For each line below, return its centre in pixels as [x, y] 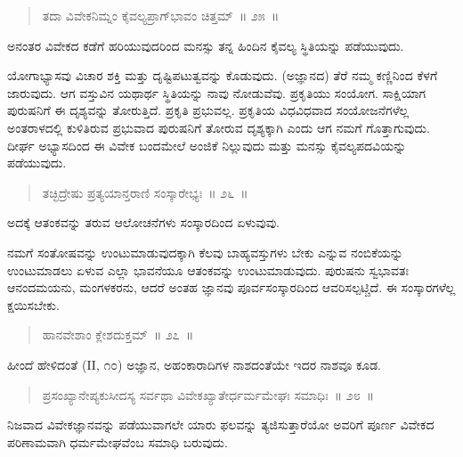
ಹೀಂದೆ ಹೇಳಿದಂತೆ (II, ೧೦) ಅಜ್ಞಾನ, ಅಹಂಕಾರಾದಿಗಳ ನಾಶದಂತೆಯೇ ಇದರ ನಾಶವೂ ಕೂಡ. [194, 364]
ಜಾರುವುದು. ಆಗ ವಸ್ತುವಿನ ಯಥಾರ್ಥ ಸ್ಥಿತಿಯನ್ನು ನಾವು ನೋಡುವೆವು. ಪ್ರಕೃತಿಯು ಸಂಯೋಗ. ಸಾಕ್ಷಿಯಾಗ [217, 92]
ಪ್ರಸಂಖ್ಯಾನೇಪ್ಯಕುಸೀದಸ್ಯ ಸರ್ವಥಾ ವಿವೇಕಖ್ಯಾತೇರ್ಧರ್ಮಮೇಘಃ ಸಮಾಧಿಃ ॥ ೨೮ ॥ [208, 394]
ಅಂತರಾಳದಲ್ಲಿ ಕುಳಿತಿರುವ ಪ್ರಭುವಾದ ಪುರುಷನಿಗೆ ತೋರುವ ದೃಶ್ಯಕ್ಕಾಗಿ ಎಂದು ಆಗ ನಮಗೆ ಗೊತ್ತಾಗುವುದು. [219, 127]
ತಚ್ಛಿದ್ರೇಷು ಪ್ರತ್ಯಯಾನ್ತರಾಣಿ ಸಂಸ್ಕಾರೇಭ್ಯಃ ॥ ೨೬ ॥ [145, 192]
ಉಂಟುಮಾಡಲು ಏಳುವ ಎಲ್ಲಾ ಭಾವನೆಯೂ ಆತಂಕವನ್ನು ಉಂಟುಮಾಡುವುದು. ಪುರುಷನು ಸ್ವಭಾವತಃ [208, 269]
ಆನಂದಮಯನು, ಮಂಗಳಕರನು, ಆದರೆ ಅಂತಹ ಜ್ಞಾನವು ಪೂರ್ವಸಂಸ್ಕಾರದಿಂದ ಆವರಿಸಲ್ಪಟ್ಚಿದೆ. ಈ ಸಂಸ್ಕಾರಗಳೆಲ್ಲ [231, 287]
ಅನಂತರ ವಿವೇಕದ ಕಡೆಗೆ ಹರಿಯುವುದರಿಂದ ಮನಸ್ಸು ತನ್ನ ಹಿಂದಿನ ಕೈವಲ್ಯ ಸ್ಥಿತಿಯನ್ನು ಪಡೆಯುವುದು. [206, 45]
